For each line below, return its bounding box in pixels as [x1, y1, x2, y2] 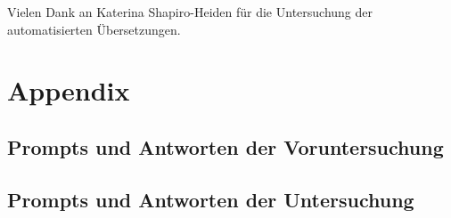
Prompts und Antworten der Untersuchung [7, 185, 414, 213]
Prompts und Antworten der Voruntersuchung [7, 133, 444, 160]
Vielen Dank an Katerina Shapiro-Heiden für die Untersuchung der [7, 3, 373, 20]
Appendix [7, 72, 130, 109]
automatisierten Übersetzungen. [7, 20, 181, 38]
